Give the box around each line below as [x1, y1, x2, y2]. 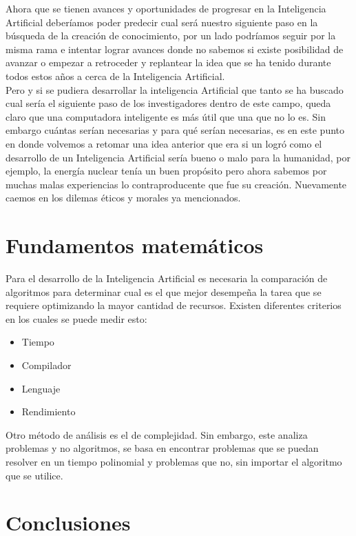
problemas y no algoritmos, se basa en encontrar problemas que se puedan [6, 441, 319, 455]
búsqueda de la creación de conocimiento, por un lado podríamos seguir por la [6, 28, 336, 43]
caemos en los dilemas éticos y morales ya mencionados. [6, 190, 241, 205]
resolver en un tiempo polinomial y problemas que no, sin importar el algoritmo [6, 454, 342, 468]
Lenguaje [21, 381, 61, 395]
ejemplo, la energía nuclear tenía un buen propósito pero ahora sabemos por [6, 163, 327, 178]
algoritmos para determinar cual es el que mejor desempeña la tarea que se [6, 284, 322, 299]
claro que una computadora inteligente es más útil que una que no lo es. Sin [6, 109, 326, 123]
